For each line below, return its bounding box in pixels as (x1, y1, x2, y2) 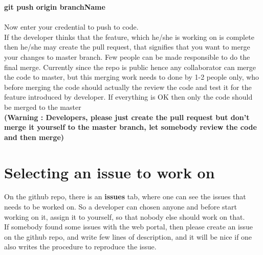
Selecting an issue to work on (4, 161, 215, 182)
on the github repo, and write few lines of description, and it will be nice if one (4, 231, 252, 242)
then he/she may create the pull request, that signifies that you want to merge (4, 41, 250, 52)
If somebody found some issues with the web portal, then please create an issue (4, 221, 253, 232)
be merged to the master (4, 101, 81, 112)
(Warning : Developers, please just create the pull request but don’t (4, 111, 250, 122)
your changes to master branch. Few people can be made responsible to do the (4, 51, 250, 62)
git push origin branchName (4, 2, 105, 12)
